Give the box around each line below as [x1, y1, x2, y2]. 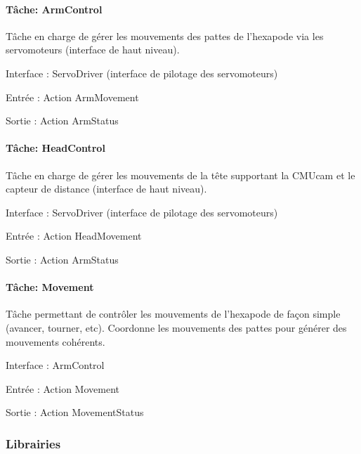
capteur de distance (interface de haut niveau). [6, 181, 207, 196]
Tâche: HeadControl [6, 141, 105, 155]
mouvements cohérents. [6, 334, 105, 349]
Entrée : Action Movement [6, 381, 119, 396]
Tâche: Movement [6, 280, 94, 294]
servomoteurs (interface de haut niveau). [6, 42, 180, 57]
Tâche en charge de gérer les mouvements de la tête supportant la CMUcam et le [6, 167, 355, 182]
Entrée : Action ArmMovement [6, 89, 139, 104]
